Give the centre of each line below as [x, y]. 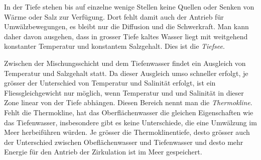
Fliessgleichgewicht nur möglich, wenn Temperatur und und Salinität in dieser [124, 92]
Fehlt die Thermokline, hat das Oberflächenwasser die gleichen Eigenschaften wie [129, 112]
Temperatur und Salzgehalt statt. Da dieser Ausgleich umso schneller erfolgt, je [126, 73]
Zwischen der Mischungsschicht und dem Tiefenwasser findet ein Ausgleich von [125, 63]
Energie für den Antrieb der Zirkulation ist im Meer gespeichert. [103, 152]
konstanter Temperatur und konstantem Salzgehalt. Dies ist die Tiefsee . [114, 46]
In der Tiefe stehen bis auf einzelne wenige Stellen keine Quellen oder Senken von [129, 7]
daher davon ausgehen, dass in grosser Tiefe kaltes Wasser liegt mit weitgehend [126, 36]
